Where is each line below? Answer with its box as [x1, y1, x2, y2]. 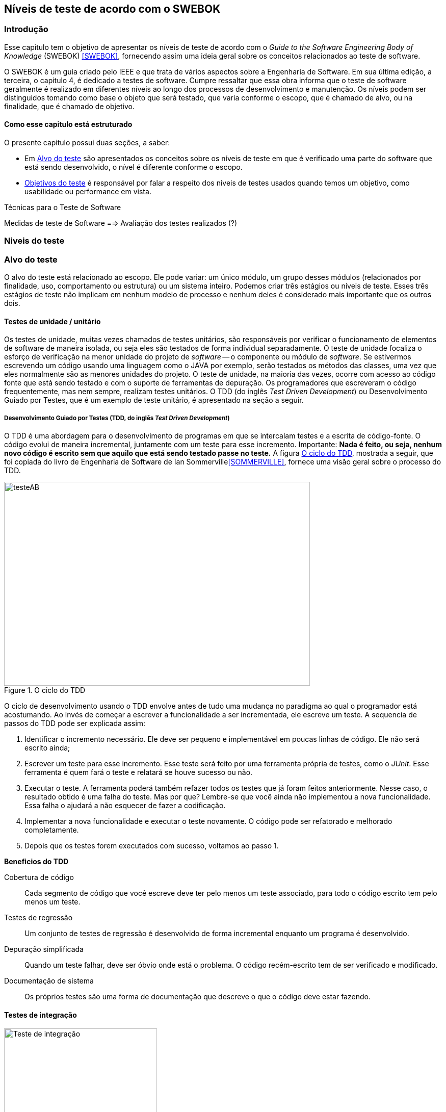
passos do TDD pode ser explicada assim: [4, 719, 146, 728]
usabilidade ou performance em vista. [24, 187, 151, 196]
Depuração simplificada [4, 945, 84, 954]
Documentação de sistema [4, 976, 94, 986]
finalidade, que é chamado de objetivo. [4, 101, 135, 111]
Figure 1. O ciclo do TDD [4, 686, 86, 695]
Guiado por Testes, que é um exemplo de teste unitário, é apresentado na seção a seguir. [4, 396, 304, 405]
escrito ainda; [24, 743, 70, 753]
